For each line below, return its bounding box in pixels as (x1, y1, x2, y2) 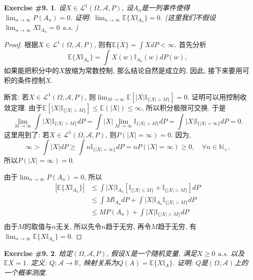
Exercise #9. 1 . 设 (4, 2, 66, 12)
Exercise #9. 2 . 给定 (4, 248, 73, 258)
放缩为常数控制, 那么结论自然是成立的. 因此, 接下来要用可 (64, 65, 250, 76)
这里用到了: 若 (4, 129, 50, 139)
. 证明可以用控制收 (187, 91, 247, 102)
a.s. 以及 (217, 248, 245, 258)
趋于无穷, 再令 (105, 221, 151, 231)
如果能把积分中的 (4, 65, 59, 76)
